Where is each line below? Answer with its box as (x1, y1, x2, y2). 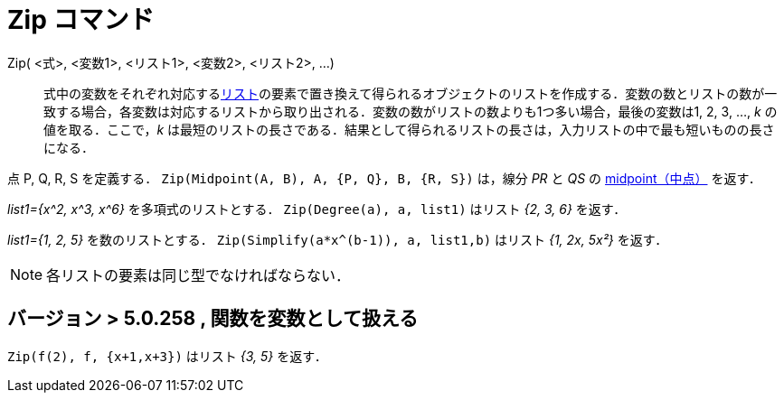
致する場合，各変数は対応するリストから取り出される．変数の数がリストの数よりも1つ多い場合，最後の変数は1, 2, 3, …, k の (43, 103, 778, 119)
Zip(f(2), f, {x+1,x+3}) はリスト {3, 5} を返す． (7, 348, 327, 364)
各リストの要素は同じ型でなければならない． (46, 265, 351, 284)
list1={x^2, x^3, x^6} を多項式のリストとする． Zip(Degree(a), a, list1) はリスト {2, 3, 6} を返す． (7, 200, 627, 217)
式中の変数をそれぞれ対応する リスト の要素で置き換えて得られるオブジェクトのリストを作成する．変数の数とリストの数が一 (43, 85, 778, 101)
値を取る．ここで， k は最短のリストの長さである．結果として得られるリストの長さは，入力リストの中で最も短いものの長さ (43, 121, 775, 137)
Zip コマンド (7, 5, 155, 35)
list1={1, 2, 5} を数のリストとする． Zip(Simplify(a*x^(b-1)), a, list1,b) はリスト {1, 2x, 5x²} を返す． (7, 231, 668, 247)
